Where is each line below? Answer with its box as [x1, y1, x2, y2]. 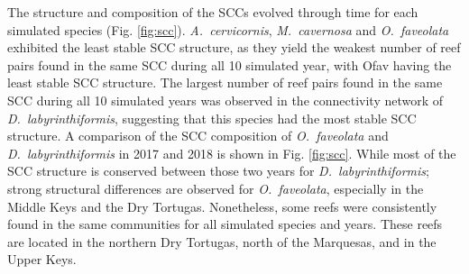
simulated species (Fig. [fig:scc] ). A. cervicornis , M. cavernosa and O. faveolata [7, 20, 449, 39]
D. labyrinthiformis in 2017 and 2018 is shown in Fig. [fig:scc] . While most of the [7, 143, 456, 162]
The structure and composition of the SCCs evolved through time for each [7, 3, 418, 21]
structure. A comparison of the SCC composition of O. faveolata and [7, 126, 389, 145]
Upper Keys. [7, 250, 77, 269]
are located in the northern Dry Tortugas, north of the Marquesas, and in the [7, 232, 437, 251]
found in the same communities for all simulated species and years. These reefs [7, 215, 443, 233]
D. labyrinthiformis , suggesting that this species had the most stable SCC [7, 108, 417, 127]
